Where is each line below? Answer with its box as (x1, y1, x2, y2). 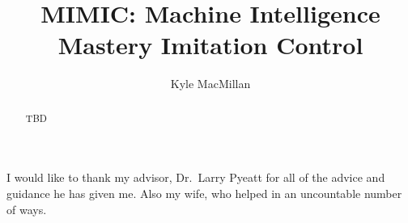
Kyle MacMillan (170, 75, 251, 92)
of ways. (6, 200, 47, 217)
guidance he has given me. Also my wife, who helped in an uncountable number (6, 184, 402, 201)
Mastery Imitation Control (57, 28, 363, 61)
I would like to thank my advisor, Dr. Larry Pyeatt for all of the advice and (6, 169, 385, 186)
